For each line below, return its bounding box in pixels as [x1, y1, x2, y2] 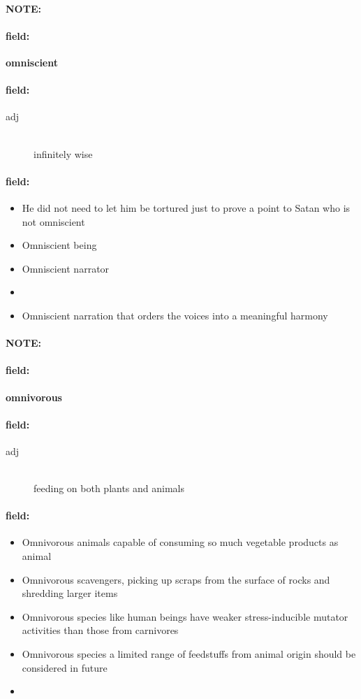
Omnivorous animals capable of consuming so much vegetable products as [22, 535, 339, 549]
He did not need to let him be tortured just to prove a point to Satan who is [22, 200, 351, 215]
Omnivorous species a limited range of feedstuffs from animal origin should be [22, 647, 356, 661]
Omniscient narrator [22, 261, 110, 275]
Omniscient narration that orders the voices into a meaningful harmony [22, 308, 328, 322]
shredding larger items [22, 586, 118, 600]
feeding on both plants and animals [34, 481, 185, 496]
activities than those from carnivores [22, 623, 179, 637]
